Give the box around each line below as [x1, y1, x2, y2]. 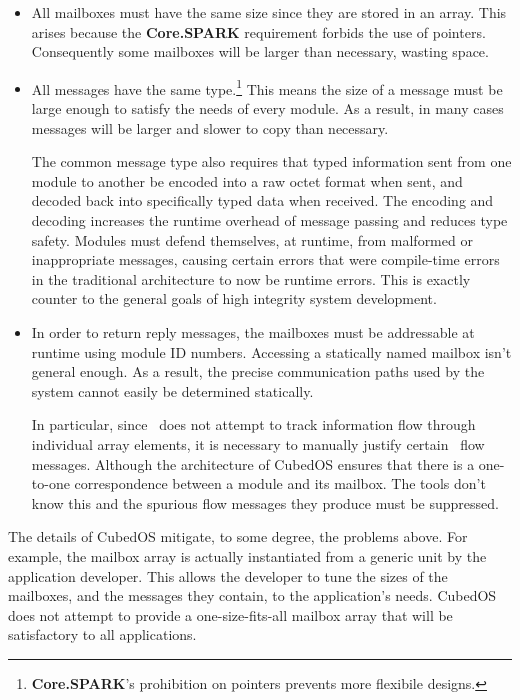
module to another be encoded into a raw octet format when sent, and [31, 170, 463, 191]
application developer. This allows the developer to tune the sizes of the [8, 565, 448, 586]
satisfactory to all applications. [8, 624, 197, 645]
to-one [31, 473, 70, 494]
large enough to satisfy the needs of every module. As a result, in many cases [31, 98, 504, 119]
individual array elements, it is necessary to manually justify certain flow [31, 433, 485, 454]
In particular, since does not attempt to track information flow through [31, 414, 476, 435]
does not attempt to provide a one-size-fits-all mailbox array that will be [8, 604, 453, 625]
